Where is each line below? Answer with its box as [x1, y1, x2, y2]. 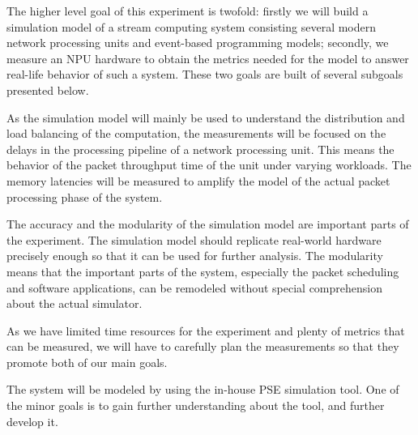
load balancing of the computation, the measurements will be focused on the [6, 125, 386, 142]
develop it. [6, 412, 58, 429]
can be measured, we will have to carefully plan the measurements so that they [6, 338, 399, 355]
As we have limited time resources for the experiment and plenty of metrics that [6, 322, 405, 339]
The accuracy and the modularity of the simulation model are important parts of [6, 215, 409, 232]
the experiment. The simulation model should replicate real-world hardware [6, 231, 382, 248]
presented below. [6, 81, 89, 98]
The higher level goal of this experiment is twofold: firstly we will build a [6, 2, 369, 19]
